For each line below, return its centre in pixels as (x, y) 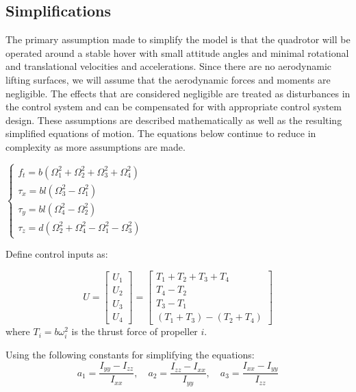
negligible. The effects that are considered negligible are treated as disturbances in (178, 93)
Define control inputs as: (57, 254)
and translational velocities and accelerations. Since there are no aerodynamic (169, 66)
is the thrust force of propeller (135, 331)
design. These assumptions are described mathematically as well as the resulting (174, 120)
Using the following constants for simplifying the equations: (130, 355)
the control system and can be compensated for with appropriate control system (174, 107)
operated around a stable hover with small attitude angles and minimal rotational (177, 52)
